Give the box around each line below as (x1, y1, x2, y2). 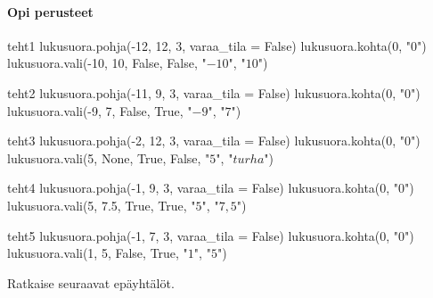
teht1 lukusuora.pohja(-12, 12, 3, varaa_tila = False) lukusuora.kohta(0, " (7, 36, 412, 54)
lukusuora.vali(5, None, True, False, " (7, 148, 210, 167)
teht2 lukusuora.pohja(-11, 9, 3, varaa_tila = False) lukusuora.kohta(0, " (7, 83, 405, 102)
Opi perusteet (7, 2, 94, 21)
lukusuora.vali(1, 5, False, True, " (7, 244, 188, 262)
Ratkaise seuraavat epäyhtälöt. (7, 273, 175, 292)
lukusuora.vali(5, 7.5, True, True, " (7, 195, 196, 214)
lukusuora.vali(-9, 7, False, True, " (7, 101, 192, 120)
